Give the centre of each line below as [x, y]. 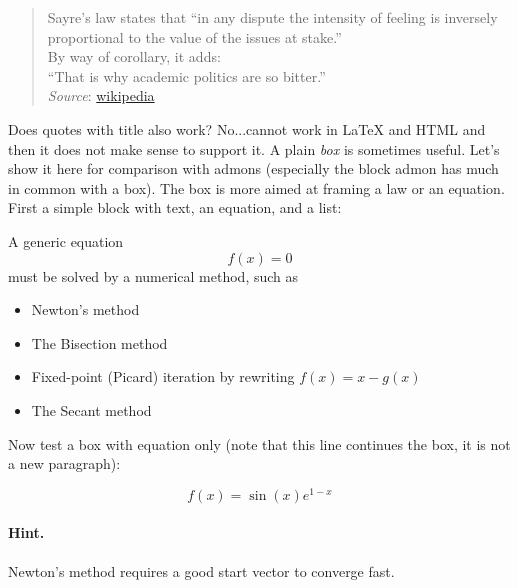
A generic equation [66, 240]
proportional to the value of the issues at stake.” [194, 36]
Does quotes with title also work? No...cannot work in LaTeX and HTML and [247, 128]
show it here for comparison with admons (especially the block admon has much [253, 168]
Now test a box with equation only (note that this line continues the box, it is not [259, 443]
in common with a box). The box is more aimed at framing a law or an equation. [256, 187]
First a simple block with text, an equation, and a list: [175, 207]
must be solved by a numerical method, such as [153, 275]
